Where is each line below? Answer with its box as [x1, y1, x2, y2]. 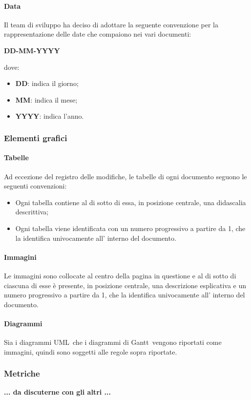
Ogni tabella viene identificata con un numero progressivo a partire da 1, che [15, 223, 246, 233]
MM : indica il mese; [15, 94, 78, 105]
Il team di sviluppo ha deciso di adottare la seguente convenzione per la [4, 19, 218, 29]
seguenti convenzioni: [4, 181, 67, 191]
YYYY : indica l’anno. [15, 111, 84, 121]
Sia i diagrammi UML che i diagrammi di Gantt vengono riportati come [4, 337, 222, 347]
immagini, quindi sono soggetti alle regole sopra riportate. [4, 346, 177, 357]
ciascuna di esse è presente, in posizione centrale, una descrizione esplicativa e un [4, 280, 247, 290]
